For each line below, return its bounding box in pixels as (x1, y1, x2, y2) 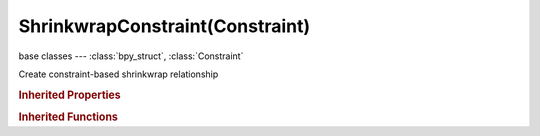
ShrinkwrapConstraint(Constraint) (18, 15, 310, 37)
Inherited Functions (18, 110, 119, 124)
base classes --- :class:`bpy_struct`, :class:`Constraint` (18, 50, 244, 62)
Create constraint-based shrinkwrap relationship (18, 68, 219, 80)
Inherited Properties (18, 88, 122, 102)
